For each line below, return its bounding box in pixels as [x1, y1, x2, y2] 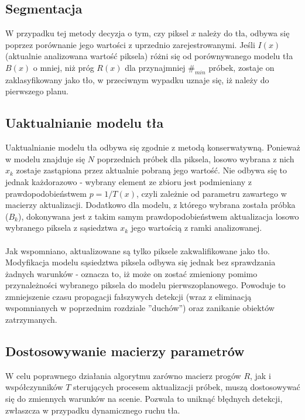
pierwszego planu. [5, 85, 68, 97]
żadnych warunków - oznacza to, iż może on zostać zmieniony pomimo [5, 267, 258, 279]
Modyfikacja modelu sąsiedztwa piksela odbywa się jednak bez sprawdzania [5, 256, 276, 268]
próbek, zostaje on [208, 61, 275, 73]
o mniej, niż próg [33, 61, 94, 73]
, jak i [250, 369, 271, 381]
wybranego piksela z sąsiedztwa [5, 221, 118, 234]
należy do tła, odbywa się [198, 27, 290, 39]
